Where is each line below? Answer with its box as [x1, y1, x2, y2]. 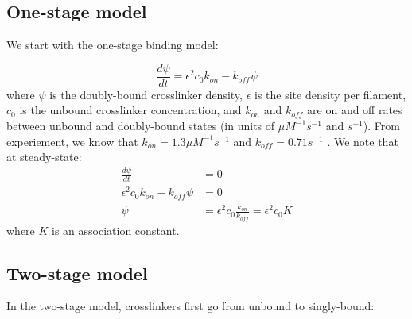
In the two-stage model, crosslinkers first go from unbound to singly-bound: [6, 298, 375, 314]
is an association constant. [52, 221, 180, 238]
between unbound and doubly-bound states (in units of [6, 117, 275, 134]
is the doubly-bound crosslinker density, [49, 86, 243, 102]
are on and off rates [307, 102, 402, 118]
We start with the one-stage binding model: [6, 37, 219, 53]
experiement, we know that [6, 133, 138, 149]
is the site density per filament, [254, 86, 406, 102]
